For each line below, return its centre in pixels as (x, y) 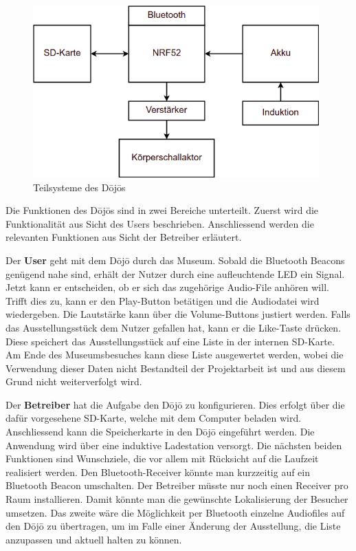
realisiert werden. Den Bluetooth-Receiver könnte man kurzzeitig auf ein (158, 472)
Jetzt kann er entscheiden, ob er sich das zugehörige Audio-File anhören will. (167, 287)
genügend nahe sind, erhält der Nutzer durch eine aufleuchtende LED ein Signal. (175, 273)
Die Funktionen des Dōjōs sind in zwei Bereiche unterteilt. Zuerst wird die (162, 210)
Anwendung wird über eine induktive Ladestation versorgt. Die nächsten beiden (174, 445)
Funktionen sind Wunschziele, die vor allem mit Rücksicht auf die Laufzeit (162, 458)
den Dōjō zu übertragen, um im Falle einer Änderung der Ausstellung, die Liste (173, 526)
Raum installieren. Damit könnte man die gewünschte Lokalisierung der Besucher (177, 499)
